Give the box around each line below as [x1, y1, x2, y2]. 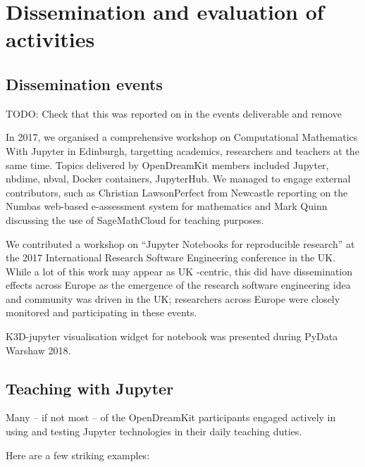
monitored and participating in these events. [6, 305, 197, 320]
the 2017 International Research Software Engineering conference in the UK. [6, 250, 336, 265]
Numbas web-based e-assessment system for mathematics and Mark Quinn [6, 199, 328, 213]
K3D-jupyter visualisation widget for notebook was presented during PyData [6, 329, 338, 344]
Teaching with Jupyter [6, 377, 174, 399]
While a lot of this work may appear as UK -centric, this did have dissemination [6, 263, 353, 278]
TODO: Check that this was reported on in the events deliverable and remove [6, 106, 342, 120]
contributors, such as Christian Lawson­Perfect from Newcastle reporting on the [6, 185, 348, 199]
